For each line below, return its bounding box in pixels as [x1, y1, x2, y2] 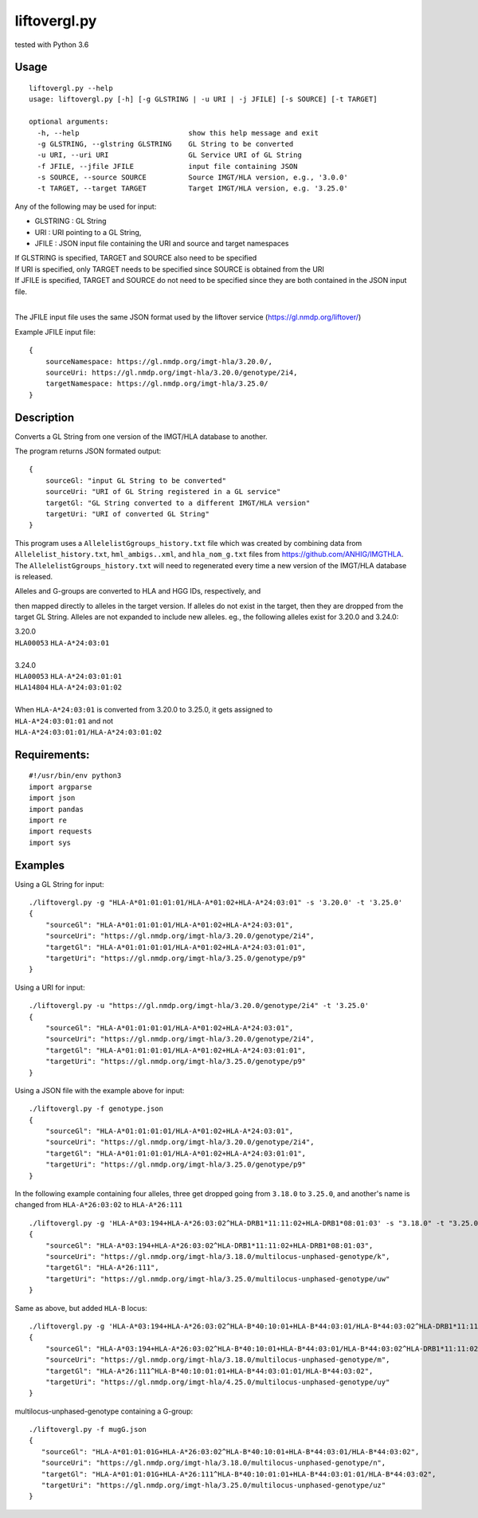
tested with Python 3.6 [14, 40, 89, 49]
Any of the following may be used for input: [14, 202, 157, 211]
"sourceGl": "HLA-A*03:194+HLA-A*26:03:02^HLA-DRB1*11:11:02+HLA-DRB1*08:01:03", [45, 1241, 374, 1250]
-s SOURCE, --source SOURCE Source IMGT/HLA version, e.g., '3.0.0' [37, 173, 348, 182]
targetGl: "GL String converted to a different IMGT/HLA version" [45, 498, 311, 508]
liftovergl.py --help [29, 84, 113, 92]
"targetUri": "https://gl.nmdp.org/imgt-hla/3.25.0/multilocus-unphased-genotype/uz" [41, 1481, 386, 1490]
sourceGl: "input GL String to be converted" [45, 476, 227, 485]
